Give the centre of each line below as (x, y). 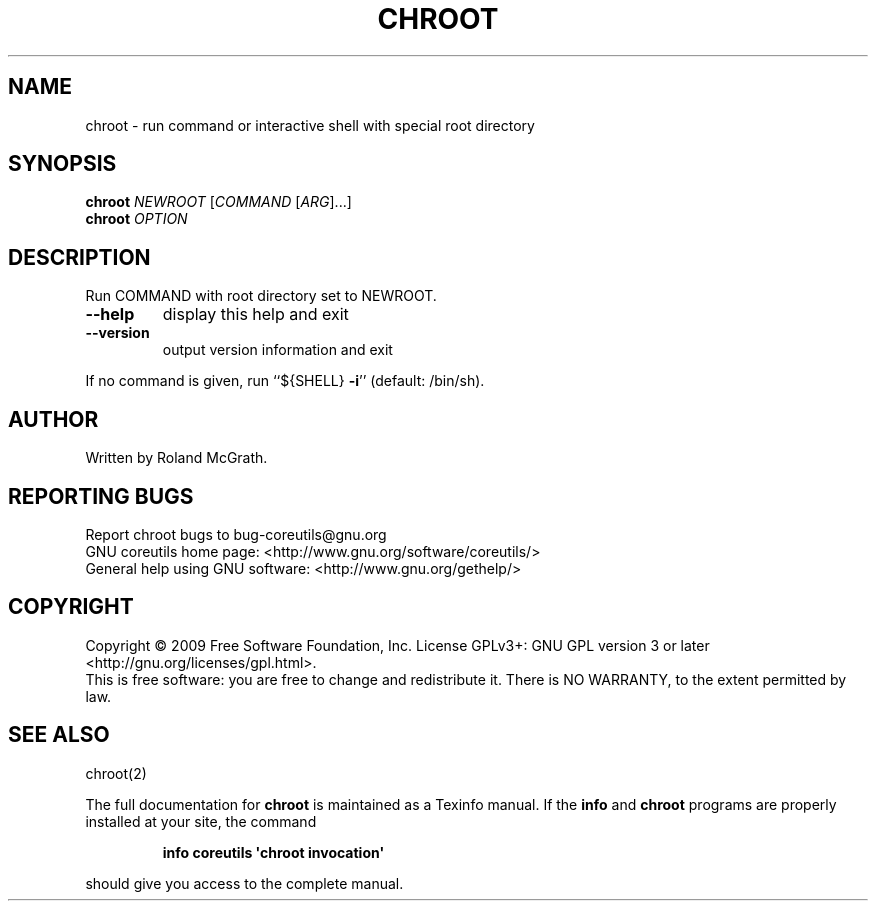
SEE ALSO (59, 735)
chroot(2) (116, 773)
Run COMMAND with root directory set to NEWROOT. (261, 296)
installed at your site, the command (201, 821)
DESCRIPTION (79, 257)
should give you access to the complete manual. (244, 883)
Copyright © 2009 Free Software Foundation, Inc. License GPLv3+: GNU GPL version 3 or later (397, 645)
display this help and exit (255, 314)
